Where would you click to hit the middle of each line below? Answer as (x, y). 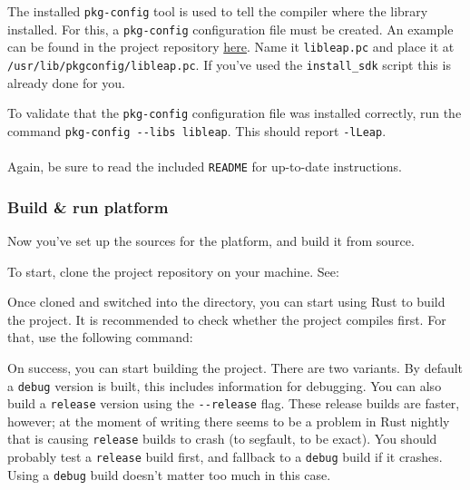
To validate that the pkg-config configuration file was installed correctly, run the (235, 113)
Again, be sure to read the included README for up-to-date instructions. (205, 167)
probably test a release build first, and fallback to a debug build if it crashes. (225, 457)
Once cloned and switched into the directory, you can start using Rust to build (226, 302)
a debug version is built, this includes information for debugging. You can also (225, 385)
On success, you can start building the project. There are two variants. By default (235, 367)
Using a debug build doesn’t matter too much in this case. (169, 474)
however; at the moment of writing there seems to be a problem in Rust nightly (229, 421)
